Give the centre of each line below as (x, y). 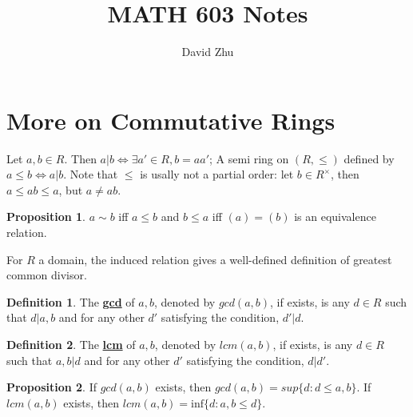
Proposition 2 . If (52, 387)
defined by (369, 158)
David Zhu (208, 52)
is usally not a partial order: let (217, 174)
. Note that (91, 174)
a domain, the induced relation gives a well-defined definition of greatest (215, 259)
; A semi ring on (249, 158)
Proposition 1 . (46, 217)
